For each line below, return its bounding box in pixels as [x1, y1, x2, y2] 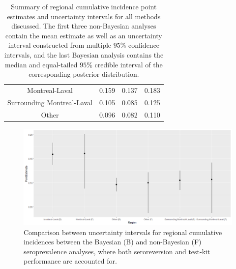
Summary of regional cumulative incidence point [11, 1, 157, 11]
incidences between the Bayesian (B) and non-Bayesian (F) [24, 237, 202, 247]
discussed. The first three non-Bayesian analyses [11, 21, 156, 31]
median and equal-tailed [5, 59, 78, 69]
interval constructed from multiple [8, 40, 112, 50]
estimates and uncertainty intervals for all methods [7, 11, 161, 21]
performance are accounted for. [24, 256, 117, 266]
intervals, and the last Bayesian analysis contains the [4, 49, 164, 60]
